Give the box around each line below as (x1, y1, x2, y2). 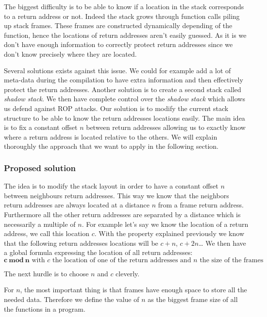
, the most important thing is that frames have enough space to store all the (20, 285, 247, 295)
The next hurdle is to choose (4, 268, 89, 278)
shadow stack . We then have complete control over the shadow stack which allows (4, 94, 245, 104)
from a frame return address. (158, 200, 244, 210)
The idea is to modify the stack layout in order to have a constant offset (4, 181, 218, 191)
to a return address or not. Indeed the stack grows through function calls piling (4, 11, 240, 21)
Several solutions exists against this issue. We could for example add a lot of (4, 65, 231, 75)
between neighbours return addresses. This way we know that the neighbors (4, 190, 229, 200)
